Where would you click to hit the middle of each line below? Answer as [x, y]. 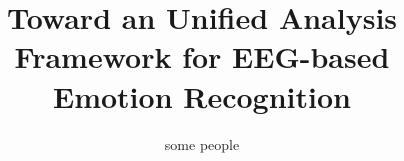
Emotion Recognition [202, 95]
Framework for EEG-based [202, 56]
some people [202, 143]
